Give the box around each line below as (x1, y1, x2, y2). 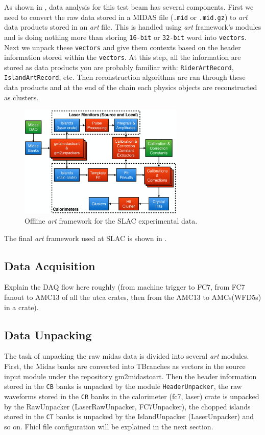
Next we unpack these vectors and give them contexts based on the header (4, 41, 241, 52)
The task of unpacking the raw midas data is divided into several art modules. (4, 351, 249, 361)
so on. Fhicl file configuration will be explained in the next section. (4, 421, 213, 431)
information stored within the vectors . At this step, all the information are (4, 52, 241, 62)
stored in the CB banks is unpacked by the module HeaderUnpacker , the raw (4, 381, 242, 391)
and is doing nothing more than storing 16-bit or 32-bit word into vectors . (4, 31, 247, 42)
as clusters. (4, 92, 39, 102)
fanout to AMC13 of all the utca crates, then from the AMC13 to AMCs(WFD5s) (4, 292, 261, 302)
